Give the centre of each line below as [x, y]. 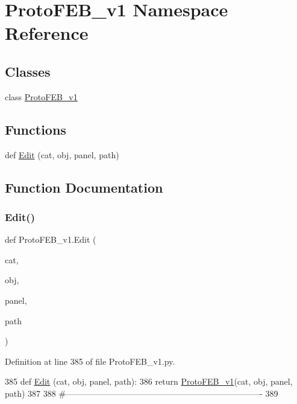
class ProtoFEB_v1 [41, 96]
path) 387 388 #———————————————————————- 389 [142, 393]
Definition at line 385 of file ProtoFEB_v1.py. [90, 361]
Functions [36, 129]
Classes [28, 71]
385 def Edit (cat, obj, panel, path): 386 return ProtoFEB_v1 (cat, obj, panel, [149, 381]
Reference [47, 33]
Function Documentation [84, 187]
